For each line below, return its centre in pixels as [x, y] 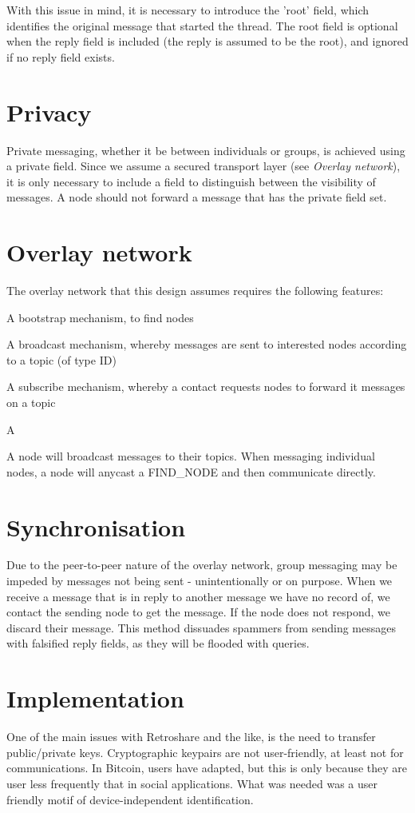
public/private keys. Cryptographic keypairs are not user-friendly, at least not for [205, 752]
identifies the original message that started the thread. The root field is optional [202, 25]
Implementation [95, 698]
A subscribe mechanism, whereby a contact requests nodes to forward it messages [206, 387]
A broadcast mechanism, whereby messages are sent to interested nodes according [207, 344]
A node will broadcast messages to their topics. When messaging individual [191, 456]
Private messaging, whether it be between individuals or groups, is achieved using [206, 150]
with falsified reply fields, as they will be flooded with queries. [158, 643]
